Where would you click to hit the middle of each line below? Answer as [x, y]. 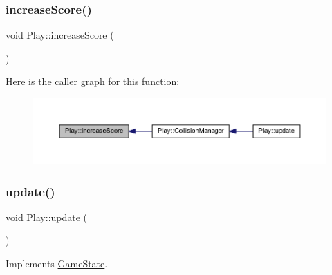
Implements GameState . [57, 263]
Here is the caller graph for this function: [93, 81]
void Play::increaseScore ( [60, 35]
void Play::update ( [47, 217]
